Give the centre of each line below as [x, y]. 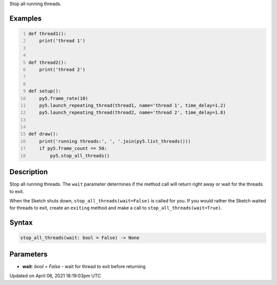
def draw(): [43, 134]
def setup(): [45, 91]
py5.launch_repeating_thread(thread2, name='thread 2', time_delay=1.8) [133, 113]
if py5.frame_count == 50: [73, 148]
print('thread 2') [62, 69]
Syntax [21, 223]
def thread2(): [47, 62]
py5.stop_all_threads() [80, 156]
